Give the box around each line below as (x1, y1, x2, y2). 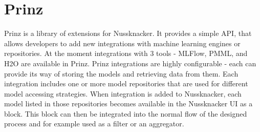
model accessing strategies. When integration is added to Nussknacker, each (4, 88, 242, 99)
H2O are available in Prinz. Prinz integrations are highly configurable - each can (4, 58, 256, 68)
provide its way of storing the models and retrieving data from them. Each (4, 68, 239, 79)
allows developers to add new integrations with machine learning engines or (4, 37, 241, 48)
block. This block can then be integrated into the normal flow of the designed (4, 108, 247, 119)
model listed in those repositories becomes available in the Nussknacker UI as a (4, 98, 253, 109)
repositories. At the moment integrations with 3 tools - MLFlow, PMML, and (4, 48, 248, 59)
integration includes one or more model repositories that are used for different (4, 78, 248, 89)
